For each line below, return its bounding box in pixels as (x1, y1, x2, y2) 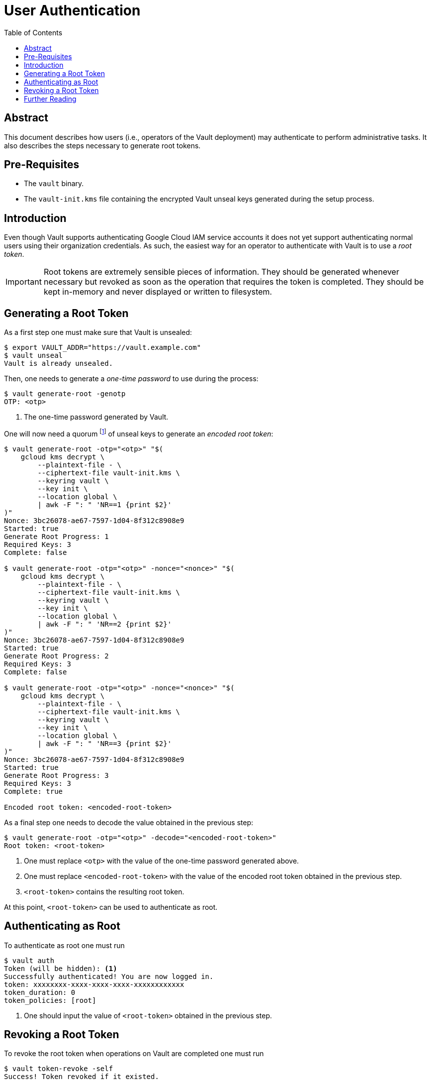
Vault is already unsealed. (4, 359, 113, 368)
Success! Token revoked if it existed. (4, 1073, 159, 1081)
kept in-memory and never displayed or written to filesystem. (43, 287, 272, 297)
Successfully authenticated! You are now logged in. (4, 972, 214, 980)
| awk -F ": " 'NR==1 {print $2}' (37, 500, 172, 509)
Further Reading (24, 94, 77, 103)
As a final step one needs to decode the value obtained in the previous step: (4, 818, 254, 827)
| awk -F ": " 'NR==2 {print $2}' (37, 620, 172, 628)
